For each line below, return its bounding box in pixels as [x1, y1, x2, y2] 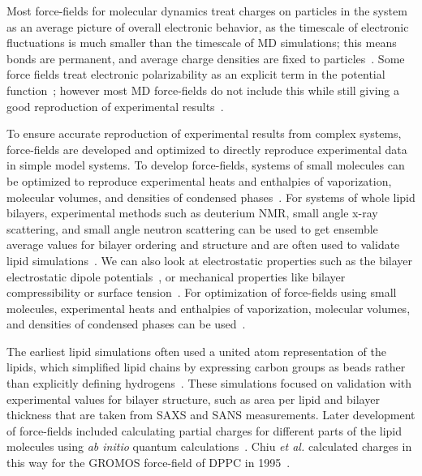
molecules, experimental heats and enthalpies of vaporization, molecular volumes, [6, 299, 411, 316]
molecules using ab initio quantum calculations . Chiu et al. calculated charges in [6, 438, 412, 455]
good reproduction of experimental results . [6, 97, 224, 114]
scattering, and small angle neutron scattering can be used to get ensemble [6, 220, 378, 237]
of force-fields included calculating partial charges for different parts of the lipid [6, 422, 403, 439]
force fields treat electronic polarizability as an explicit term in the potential [6, 66, 385, 83]
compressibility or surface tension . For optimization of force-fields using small [6, 284, 397, 301]
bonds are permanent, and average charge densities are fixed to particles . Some [6, 49, 405, 66]
